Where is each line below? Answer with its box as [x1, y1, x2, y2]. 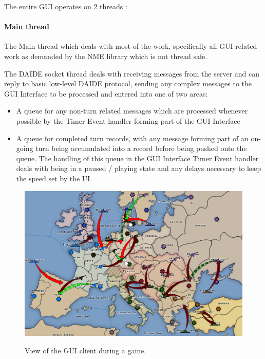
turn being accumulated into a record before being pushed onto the [35, 143, 247, 154]
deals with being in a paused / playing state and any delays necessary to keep [16, 163, 261, 174]
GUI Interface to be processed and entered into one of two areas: [4, 88, 208, 99]
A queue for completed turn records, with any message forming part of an [16, 133, 249, 143]
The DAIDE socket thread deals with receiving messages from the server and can [4, 68, 259, 79]
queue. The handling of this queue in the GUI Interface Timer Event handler [16, 153, 259, 163]
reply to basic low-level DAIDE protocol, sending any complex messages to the [4, 78, 252, 89]
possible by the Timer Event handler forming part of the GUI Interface [16, 115, 240, 126]
